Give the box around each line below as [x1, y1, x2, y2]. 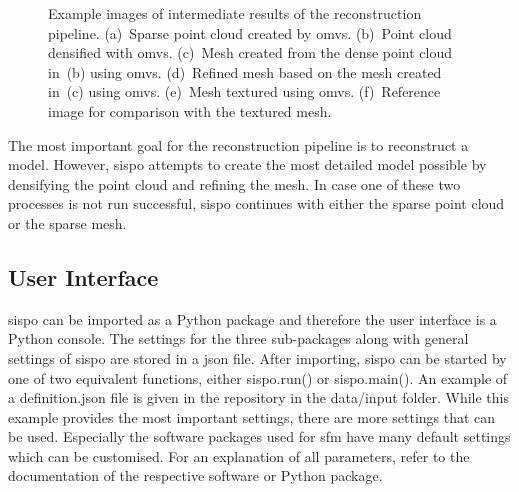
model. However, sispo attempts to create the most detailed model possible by [8, 154, 487, 175]
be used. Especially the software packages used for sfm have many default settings [8, 426, 511, 447]
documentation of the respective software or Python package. [8, 465, 383, 486]
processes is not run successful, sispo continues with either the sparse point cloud [8, 193, 505, 214]
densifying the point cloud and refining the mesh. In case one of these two [8, 173, 461, 194]
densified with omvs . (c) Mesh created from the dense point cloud [48, 42, 453, 63]
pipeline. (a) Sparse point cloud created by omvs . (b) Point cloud [48, 22, 452, 43]
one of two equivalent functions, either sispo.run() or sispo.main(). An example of [8, 367, 508, 388]
